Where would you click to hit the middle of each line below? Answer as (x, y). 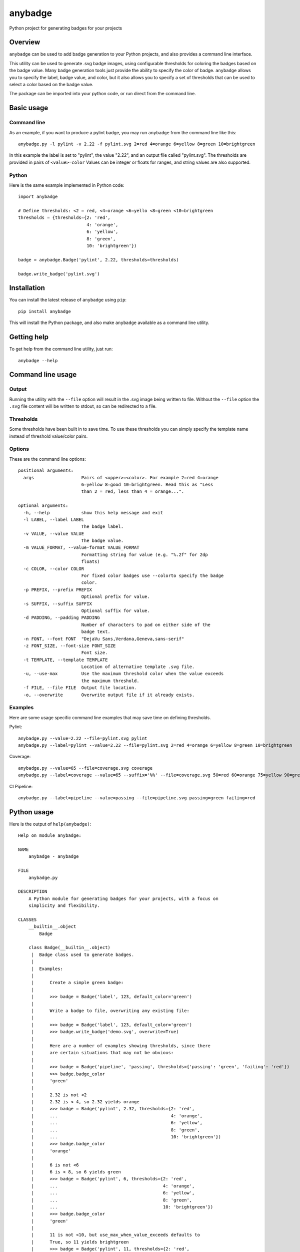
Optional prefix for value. (115, 597)
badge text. (96, 632)
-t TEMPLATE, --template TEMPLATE (65, 660)
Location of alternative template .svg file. (138, 667)
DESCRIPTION (33, 892)
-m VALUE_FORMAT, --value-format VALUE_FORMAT (81, 548)
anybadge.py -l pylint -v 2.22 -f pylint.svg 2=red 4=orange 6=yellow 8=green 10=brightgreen (137, 144)
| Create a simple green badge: (77, 983)
